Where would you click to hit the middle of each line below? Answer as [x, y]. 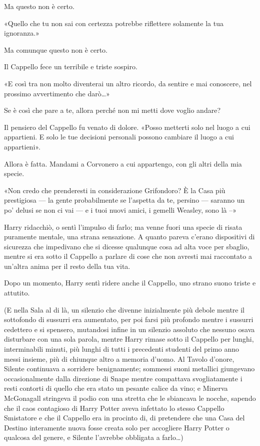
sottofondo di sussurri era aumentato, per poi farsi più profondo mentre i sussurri [129, 319]
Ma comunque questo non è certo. [56, 49]
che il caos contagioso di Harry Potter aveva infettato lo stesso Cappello [114, 408]
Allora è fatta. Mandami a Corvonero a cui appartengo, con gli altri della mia [123, 163]
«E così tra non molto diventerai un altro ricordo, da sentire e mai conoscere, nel [128, 83]
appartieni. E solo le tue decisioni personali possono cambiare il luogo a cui [119, 137]
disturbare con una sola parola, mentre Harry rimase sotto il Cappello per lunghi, [129, 339]
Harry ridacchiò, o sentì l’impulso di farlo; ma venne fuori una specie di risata [123, 227]
